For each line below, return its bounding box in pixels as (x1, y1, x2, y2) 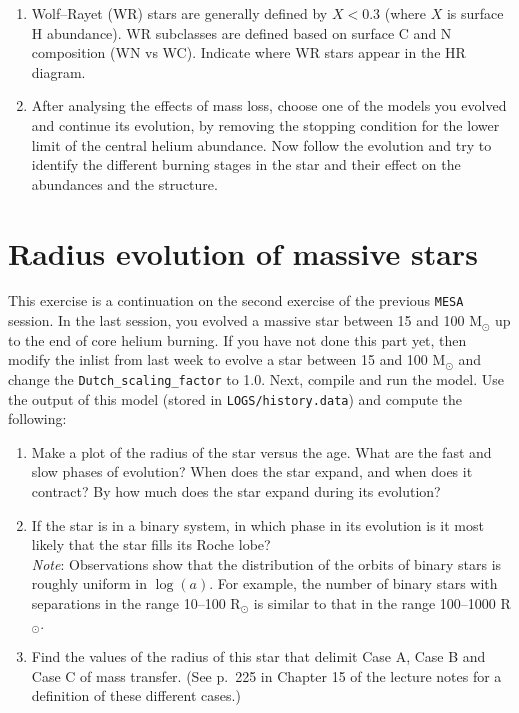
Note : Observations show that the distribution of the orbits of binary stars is (31, 553, 502, 574)
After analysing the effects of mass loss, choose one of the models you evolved (31, 95, 507, 116)
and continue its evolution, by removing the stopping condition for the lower (31, 114, 500, 135)
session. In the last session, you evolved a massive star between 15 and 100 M (8, 310, 482, 331)
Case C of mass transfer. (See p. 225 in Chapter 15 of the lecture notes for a (31, 665, 502, 686)
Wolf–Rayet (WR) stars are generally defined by (31, 3, 328, 23)
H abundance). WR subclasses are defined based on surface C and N (31, 22, 452, 43)
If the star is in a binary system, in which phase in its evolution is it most (31, 514, 484, 535)
